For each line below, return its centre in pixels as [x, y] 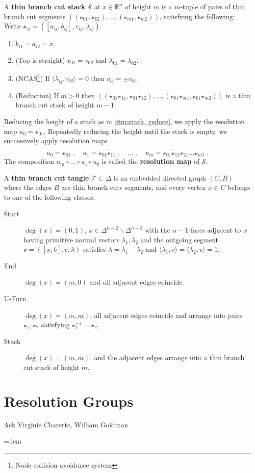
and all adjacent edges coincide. [137, 282]
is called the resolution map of [151, 161]
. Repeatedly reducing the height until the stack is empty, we [135, 131]
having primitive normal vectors [72, 239]
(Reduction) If [37, 95]
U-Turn [15, 299]
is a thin [238, 95]
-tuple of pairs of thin [213, 6]
